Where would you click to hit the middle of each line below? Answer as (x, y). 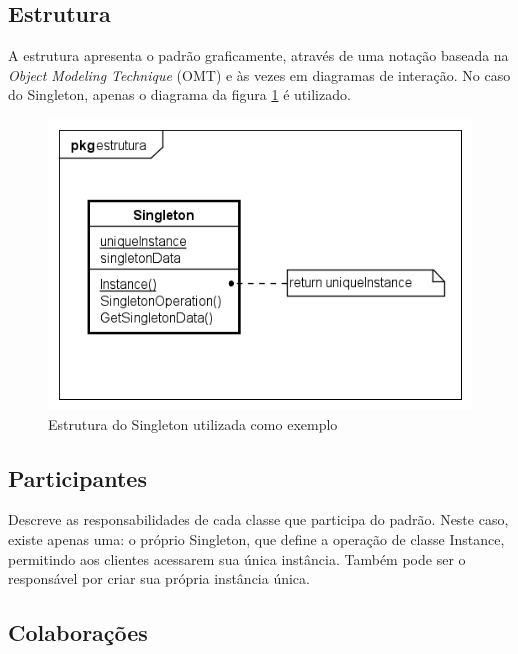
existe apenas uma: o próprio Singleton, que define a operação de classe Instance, (256, 539)
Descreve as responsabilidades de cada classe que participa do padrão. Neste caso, (258, 519)
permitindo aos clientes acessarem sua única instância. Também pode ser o (237, 558)
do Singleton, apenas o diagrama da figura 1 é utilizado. (179, 94)
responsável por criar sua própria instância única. (159, 578)
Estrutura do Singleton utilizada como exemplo (193, 423)
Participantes (77, 477)
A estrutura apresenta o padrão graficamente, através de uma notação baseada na (258, 55)
